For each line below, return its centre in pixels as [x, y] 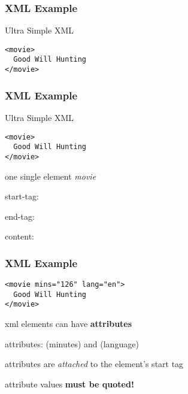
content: [19, 236]
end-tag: [20, 216]
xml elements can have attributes [69, 324]
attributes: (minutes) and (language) [72, 343]
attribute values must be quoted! [69, 384]
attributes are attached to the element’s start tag [94, 364]
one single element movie [51, 176]
